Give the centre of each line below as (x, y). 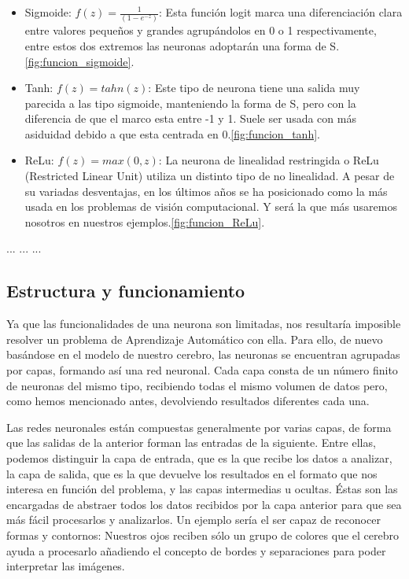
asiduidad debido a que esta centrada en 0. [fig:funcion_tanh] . (172, 133)
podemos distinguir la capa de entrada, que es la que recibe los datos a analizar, (199, 457)
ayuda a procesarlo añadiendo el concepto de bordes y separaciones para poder (196, 550)
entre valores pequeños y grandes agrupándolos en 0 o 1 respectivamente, (201, 30)
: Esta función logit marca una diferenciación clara (281, 12)
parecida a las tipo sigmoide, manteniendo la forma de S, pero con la (190, 103)
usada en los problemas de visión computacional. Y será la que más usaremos (211, 207)
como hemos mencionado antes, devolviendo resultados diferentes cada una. (188, 401)
